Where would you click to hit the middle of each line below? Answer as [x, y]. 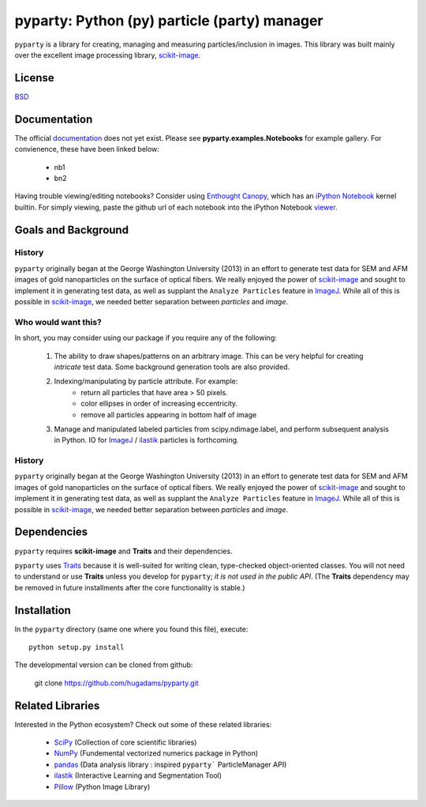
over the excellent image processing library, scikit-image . [108, 55]
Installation [43, 610]
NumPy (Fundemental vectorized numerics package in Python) [156, 753]
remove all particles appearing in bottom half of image [169, 414]
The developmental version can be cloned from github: [104, 665]
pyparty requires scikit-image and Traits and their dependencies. [123, 551]
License [34, 78]
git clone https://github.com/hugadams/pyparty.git [116, 683]
